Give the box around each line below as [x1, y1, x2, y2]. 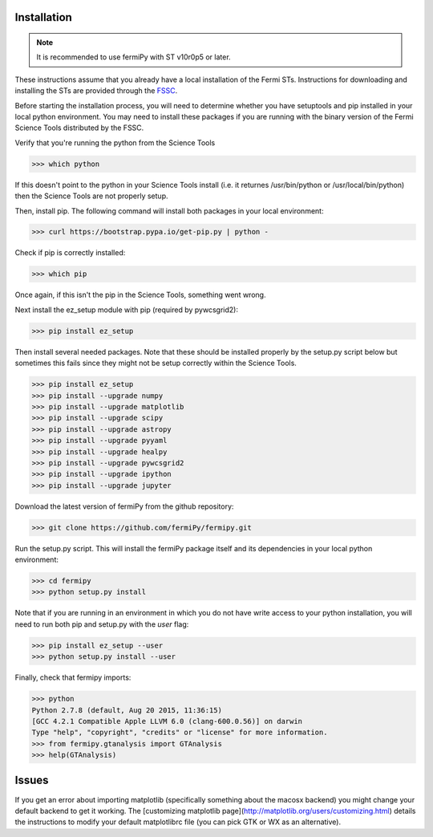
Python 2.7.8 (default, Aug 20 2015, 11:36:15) [31, 705, 222, 714]
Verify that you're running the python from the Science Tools [14, 137, 216, 148]
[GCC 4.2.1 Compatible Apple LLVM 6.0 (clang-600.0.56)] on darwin [31, 717, 303, 725]
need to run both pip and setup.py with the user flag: [14, 619, 189, 629]
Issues [14, 774, 49, 787]
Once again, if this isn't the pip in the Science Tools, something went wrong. [14, 290, 266, 300]
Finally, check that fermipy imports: [14, 672, 132, 682]
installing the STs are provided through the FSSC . [14, 86, 178, 95]
